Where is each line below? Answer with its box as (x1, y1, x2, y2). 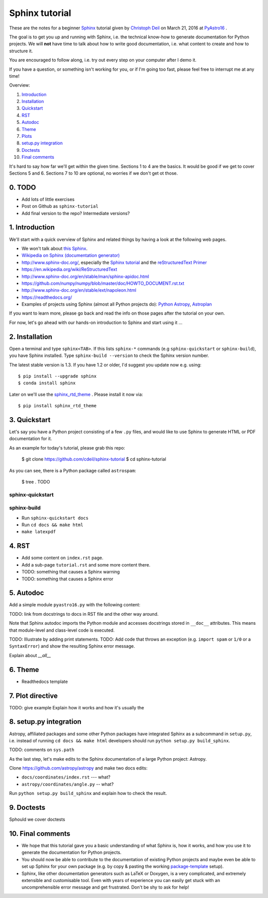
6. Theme (9, 665, 39, 674)
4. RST (9, 542, 30, 550)
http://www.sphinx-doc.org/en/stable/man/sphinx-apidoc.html (21, 273, 149, 279)
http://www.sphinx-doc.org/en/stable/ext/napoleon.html (21, 287, 136, 293)
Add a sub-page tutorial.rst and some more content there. (21, 561, 151, 567)
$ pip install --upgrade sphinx (18, 373, 97, 379)
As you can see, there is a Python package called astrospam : (9, 467, 136, 473)
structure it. (9, 48, 33, 54)
